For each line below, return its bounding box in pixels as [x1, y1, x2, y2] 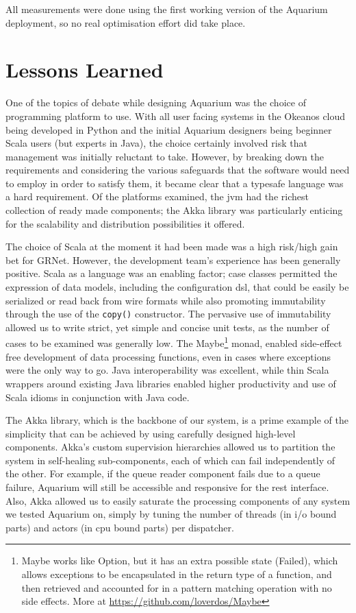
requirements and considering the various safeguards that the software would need [5, 163, 350, 177]
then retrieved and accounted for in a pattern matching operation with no [21, 580, 332, 594]
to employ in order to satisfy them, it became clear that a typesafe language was [5, 176, 344, 190]
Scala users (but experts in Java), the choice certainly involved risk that [5, 136, 307, 150]
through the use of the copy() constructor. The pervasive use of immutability [5, 306, 331, 321]
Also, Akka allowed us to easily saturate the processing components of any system [5, 493, 351, 507]
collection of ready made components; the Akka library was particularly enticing [5, 203, 343, 217]
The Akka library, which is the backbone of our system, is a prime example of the [5, 413, 348, 427]
